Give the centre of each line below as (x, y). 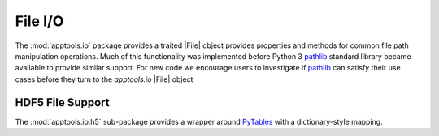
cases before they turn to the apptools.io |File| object (104, 79)
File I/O (39, 21)
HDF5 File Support (62, 102)
